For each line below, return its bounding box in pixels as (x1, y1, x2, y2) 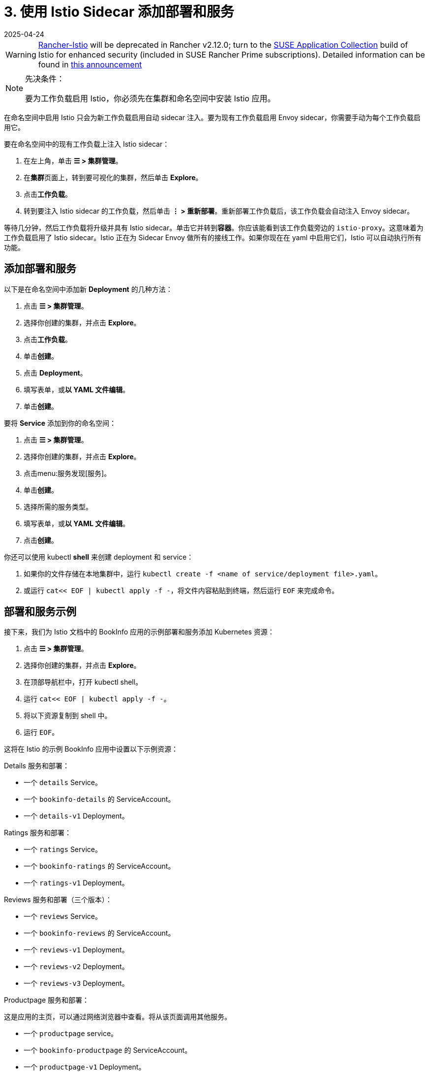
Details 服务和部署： (4, 761, 69, 770)
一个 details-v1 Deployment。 (24, 812, 129, 820)
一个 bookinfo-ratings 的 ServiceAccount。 (24, 862, 175, 871)
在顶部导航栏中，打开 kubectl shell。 (24, 678, 143, 687)
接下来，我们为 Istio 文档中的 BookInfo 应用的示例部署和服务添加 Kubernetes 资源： (4, 628, 275, 636)
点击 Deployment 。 (24, 368, 87, 377)
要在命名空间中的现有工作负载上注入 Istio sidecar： (4, 139, 170, 148)
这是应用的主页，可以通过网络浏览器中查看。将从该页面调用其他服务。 (4, 1012, 231, 1021)
